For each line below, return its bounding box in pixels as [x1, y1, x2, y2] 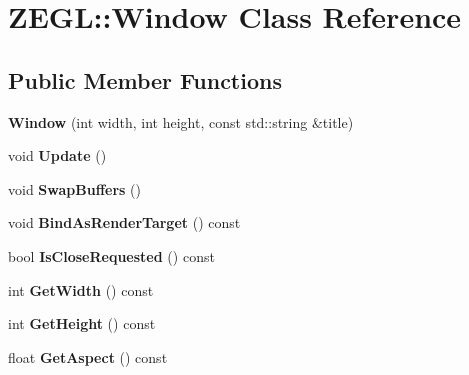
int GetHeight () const [8, 313, 156, 334]
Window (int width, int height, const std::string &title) [8, 111, 354, 132]
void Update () [8, 145, 107, 166]
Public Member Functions [8, 64, 282, 95]
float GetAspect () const [8, 346, 168, 367]
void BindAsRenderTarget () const [8, 212, 241, 233]
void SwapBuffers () [8, 178, 141, 199]
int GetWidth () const [8, 279, 154, 300]
